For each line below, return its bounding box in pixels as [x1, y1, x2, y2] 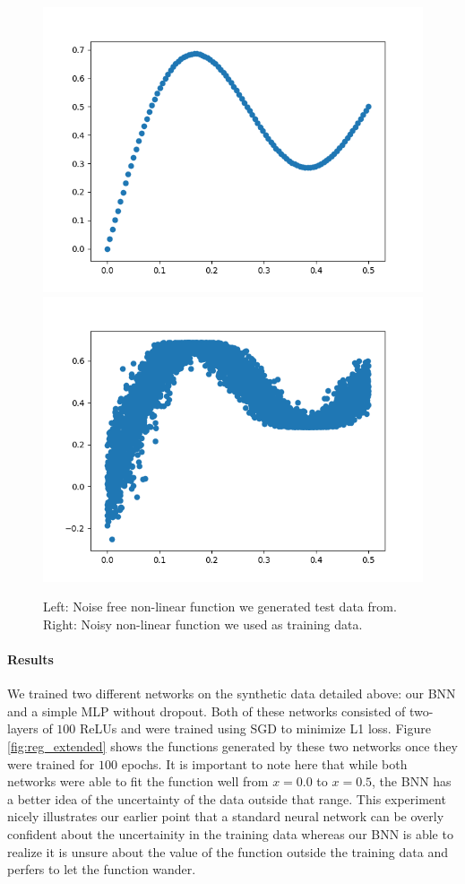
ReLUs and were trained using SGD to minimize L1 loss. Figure [79, 719, 431, 738]
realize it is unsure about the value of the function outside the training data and [7, 842, 448, 861]
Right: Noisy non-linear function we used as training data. [43, 614, 363, 633]
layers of [7, 719, 53, 738]
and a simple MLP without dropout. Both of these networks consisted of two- [7, 701, 434, 720]
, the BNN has [372, 772, 452, 791]
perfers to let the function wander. [7, 860, 196, 879]
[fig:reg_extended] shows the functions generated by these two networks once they [7, 736, 458, 755]
